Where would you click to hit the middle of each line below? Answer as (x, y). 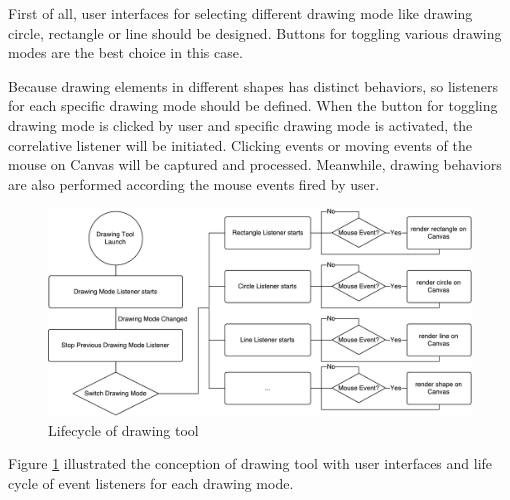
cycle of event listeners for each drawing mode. (151, 482)
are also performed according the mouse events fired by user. (194, 183)
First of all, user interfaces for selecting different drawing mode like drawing (240, 13)
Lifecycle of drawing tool (123, 429)
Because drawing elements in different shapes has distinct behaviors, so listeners (253, 85)
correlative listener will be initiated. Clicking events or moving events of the (240, 144)
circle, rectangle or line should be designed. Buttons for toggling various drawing (255, 32)
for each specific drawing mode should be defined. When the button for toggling (253, 105)
